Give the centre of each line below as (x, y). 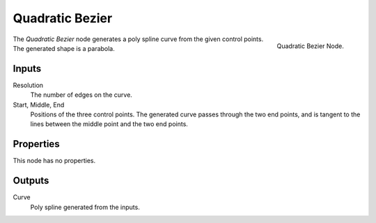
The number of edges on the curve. (81, 95)
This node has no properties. (54, 161)
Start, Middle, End (39, 105)
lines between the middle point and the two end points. (109, 124)
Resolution (28, 85)
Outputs (31, 181)
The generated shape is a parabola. (64, 48)
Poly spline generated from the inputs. (85, 207)
